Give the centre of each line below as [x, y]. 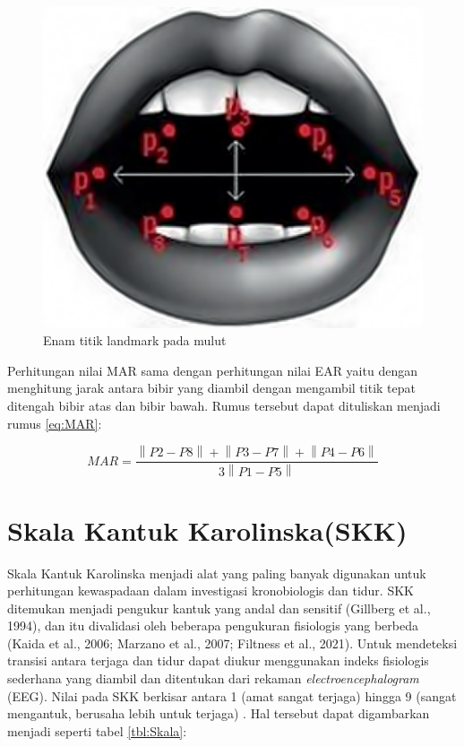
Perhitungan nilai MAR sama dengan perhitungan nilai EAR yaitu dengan [212, 370]
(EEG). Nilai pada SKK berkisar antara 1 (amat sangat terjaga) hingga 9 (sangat [232, 695]
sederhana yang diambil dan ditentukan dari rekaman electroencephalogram [213, 678]
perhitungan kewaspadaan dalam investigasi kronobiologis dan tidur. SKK [211, 591]
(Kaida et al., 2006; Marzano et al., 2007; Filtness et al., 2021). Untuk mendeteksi [232, 643]
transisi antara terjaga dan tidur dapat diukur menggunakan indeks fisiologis [218, 660]
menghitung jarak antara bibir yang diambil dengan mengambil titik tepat [211, 388]
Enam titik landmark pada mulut [135, 340]
